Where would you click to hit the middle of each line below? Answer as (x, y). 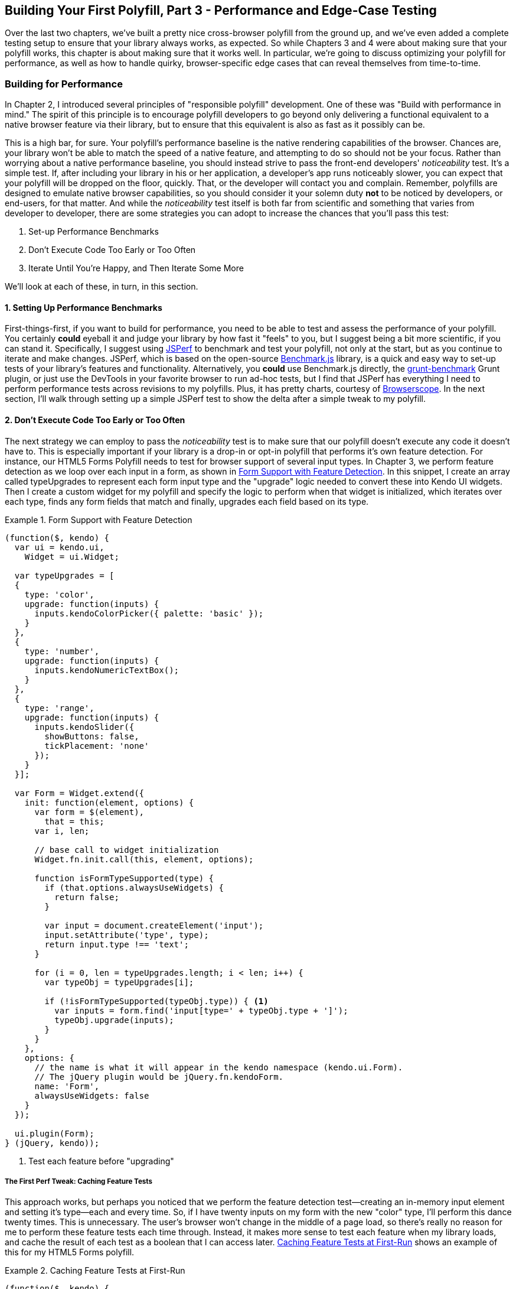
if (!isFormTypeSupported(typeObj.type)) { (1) (156, 1001)
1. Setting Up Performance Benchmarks (84, 307)
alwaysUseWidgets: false (92, 1095)
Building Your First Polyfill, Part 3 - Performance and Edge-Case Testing (221, 10)
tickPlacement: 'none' (97, 746)
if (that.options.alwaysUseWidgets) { (134, 887)
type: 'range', (59, 708)
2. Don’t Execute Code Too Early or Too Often (95, 420)
